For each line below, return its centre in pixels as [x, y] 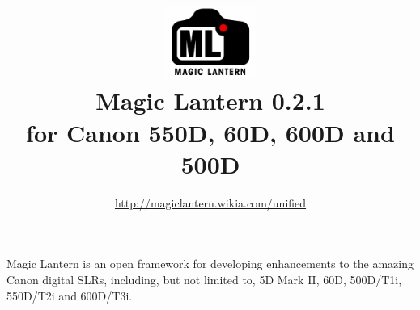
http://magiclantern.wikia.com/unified [210, 202]
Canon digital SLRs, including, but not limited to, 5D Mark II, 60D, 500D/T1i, [204, 279]
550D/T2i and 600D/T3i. [70, 295]
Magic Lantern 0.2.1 [210, 101]
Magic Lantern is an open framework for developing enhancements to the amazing [210, 264]
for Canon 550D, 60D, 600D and [210, 132]
